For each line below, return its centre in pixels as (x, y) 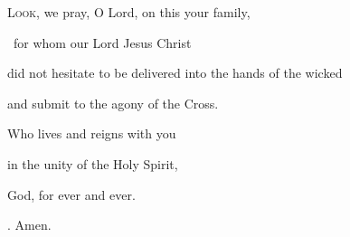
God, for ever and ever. (71, 194)
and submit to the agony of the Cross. (113, 103)
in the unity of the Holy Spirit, (93, 163)
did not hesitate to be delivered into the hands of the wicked (175, 73)
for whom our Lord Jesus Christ (102, 42)
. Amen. (29, 225)
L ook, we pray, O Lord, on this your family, (129, 12)
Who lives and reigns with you (92, 133)
